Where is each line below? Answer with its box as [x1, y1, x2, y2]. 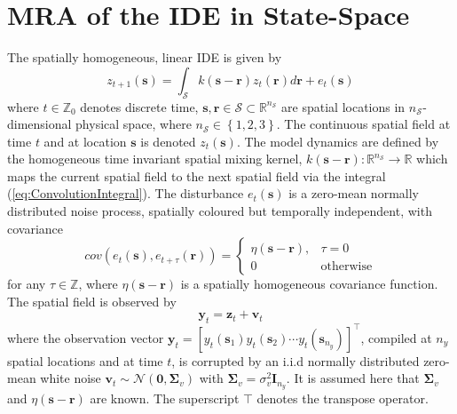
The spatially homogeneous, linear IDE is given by [7, 48, 282, 67]
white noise [40, 369, 101, 387]
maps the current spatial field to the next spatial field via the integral [7, 166, 386, 185]
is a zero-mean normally [288, 184, 419, 203]
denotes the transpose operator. [256, 389, 429, 408]
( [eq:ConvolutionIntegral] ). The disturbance [7, 184, 244, 203]
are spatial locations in [281, 97, 406, 115]
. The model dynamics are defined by [236, 131, 439, 150]
